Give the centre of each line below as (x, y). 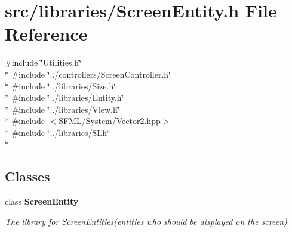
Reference (46, 34)
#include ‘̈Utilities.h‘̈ (43, 62)
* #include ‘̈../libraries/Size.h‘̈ (61, 86)
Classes (27, 176)
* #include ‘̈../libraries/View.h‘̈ (62, 109)
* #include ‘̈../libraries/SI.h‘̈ (57, 132)
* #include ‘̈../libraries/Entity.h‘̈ (64, 98)
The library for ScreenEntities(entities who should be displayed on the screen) (146, 221)
